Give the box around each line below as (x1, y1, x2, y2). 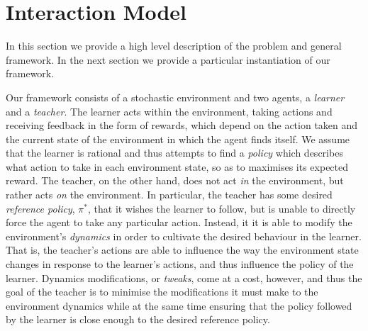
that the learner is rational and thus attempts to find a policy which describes (6, 145, 343, 160)
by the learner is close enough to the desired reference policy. (6, 312, 270, 327)
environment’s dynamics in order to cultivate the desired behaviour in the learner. (6, 228, 362, 243)
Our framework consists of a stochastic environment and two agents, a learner (6, 89, 345, 104)
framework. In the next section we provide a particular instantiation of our (6, 52, 330, 67)
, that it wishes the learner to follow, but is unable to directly (88, 201, 356, 215)
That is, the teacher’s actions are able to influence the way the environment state (6, 242, 359, 257)
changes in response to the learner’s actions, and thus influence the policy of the (6, 257, 354, 271)
